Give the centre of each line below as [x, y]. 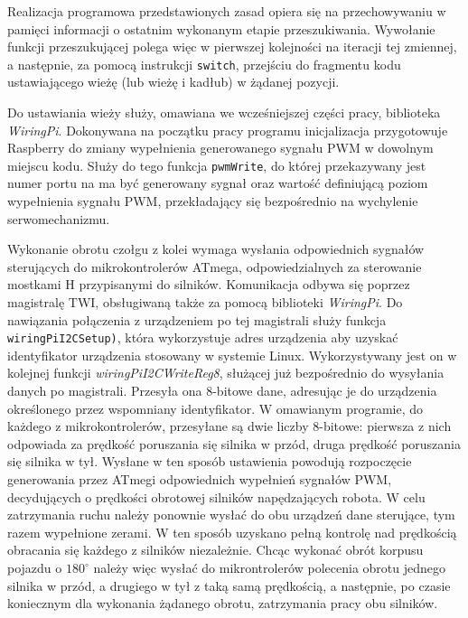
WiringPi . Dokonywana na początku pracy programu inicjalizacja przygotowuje [228, 130]
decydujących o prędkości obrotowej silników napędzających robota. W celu [216, 496]
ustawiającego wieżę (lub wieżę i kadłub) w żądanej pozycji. [173, 82]
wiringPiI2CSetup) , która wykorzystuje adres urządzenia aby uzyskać [203, 337]
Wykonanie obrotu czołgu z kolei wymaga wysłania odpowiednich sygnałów [216, 249]
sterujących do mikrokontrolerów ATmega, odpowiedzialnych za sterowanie [215, 266]
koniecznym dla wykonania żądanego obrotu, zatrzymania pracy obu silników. [223, 603]
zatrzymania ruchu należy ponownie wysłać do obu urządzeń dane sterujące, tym [231, 515]
